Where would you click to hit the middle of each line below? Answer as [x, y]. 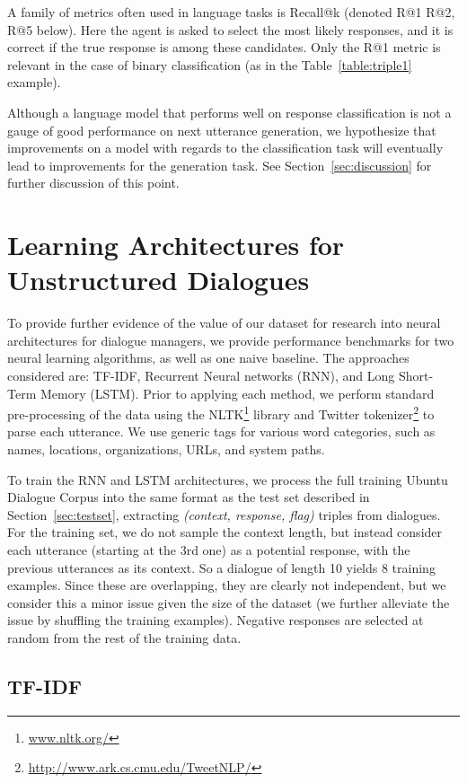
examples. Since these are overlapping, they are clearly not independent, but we [227, 585]
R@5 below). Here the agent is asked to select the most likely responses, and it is [230, 29]
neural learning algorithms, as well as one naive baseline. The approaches [208, 358]
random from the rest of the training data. [124, 638]
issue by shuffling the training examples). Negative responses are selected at [216, 620]
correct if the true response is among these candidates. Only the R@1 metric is [224, 47]
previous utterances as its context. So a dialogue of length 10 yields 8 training [221, 567]
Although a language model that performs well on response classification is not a [229, 112]
